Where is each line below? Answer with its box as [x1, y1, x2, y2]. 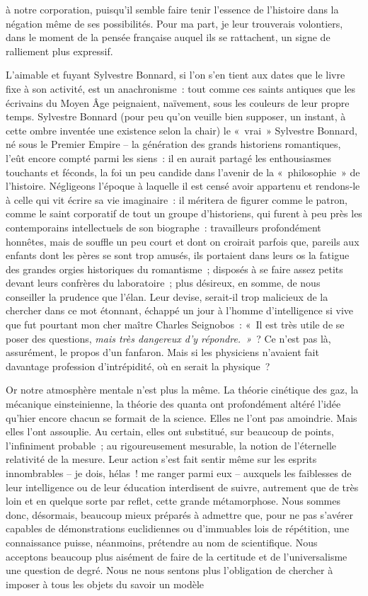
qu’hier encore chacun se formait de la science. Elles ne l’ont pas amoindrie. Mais [6, 410, 357, 425]
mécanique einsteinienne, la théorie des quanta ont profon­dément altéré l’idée [6, 396, 341, 411]
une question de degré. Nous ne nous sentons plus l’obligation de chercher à [6, 563, 333, 578]
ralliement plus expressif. [6, 43, 113, 58]
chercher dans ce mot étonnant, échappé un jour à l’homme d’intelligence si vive [6, 303, 354, 318]
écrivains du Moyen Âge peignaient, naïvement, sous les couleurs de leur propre [6, 95, 350, 110]
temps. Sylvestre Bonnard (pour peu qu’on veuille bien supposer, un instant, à [6, 109, 346, 124]
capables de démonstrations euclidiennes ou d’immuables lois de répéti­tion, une [6, 521, 350, 536]
